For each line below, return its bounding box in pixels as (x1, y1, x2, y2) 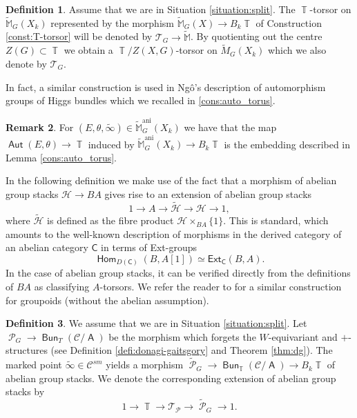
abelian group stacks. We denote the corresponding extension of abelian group (6, 370, 336, 385)
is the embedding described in (224, 137, 351, 151)
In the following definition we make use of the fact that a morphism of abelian (6, 173, 337, 188)
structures (6, 343, 48, 357)
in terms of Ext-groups (101, 240, 197, 255)
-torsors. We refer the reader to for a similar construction (99, 279, 342, 293)
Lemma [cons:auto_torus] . (6, 150, 117, 164)
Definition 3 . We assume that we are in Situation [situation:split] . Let (6, 316, 307, 330)
